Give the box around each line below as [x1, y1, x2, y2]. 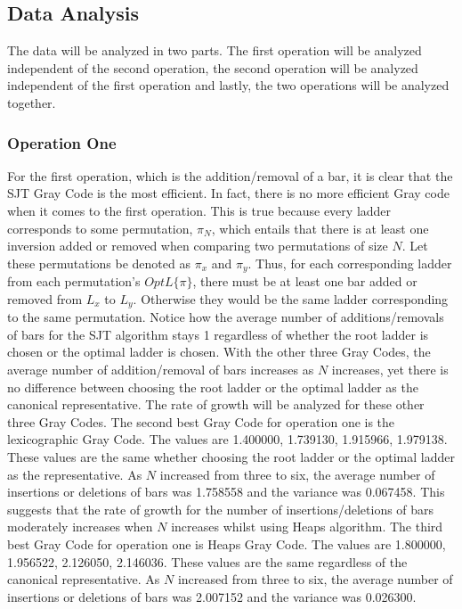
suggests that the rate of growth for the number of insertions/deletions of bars [7, 499, 434, 518]
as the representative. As [7, 465, 142, 483]
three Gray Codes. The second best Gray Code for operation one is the [7, 412, 395, 431]
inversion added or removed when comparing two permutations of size [7, 236, 388, 255]
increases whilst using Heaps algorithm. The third [171, 517, 443, 536]
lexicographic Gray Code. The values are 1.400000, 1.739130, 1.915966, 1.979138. [7, 430, 448, 449]
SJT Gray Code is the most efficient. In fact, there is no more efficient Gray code [7, 184, 450, 202]
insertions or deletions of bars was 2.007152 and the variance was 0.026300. [7, 587, 417, 605]
